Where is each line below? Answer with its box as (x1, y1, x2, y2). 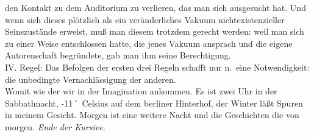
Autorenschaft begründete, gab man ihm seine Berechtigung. (5, 49, 231, 61)
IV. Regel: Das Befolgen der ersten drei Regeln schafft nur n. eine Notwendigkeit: (5, 60, 310, 73)
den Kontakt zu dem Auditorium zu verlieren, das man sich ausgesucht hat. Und (5, 1, 306, 13)
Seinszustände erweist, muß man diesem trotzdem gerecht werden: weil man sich (5, 25, 304, 38)
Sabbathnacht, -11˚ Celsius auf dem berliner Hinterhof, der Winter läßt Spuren (5, 96, 303, 109)
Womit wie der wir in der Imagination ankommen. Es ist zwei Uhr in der (5, 85, 277, 97)
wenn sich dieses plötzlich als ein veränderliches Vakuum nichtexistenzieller (5, 13, 285, 26)
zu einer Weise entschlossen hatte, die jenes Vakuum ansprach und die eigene (5, 37, 293, 49)
